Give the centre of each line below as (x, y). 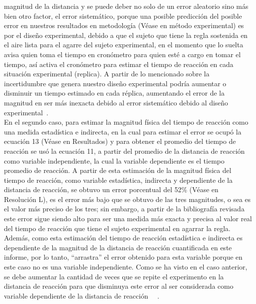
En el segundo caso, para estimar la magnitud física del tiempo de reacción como (126, 122)
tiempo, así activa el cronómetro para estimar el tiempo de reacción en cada (119, 64)
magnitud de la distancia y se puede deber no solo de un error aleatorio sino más (126, 6)
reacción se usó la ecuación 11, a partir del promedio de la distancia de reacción (125, 151)
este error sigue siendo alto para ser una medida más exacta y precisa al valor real (128, 219)
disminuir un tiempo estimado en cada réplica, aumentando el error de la (114, 93)
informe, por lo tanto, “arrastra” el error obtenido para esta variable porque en (123, 257)
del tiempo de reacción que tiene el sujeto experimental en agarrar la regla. (117, 228)
